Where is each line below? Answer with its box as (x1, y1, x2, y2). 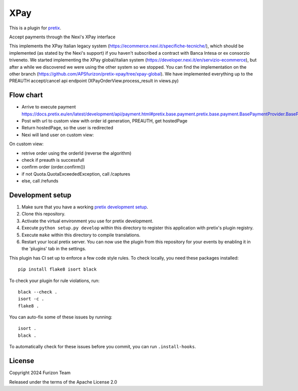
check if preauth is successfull (21, 157, 84, 163)
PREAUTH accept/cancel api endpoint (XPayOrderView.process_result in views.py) (9, 78, 179, 84)
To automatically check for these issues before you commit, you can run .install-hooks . (9, 344, 196, 350)
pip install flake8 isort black (18, 267, 97, 272)
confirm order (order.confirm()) (21, 164, 85, 170)
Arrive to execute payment (21, 104, 76, 110)
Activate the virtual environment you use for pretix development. (21, 218, 153, 224)
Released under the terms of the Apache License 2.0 (9, 379, 118, 385)
